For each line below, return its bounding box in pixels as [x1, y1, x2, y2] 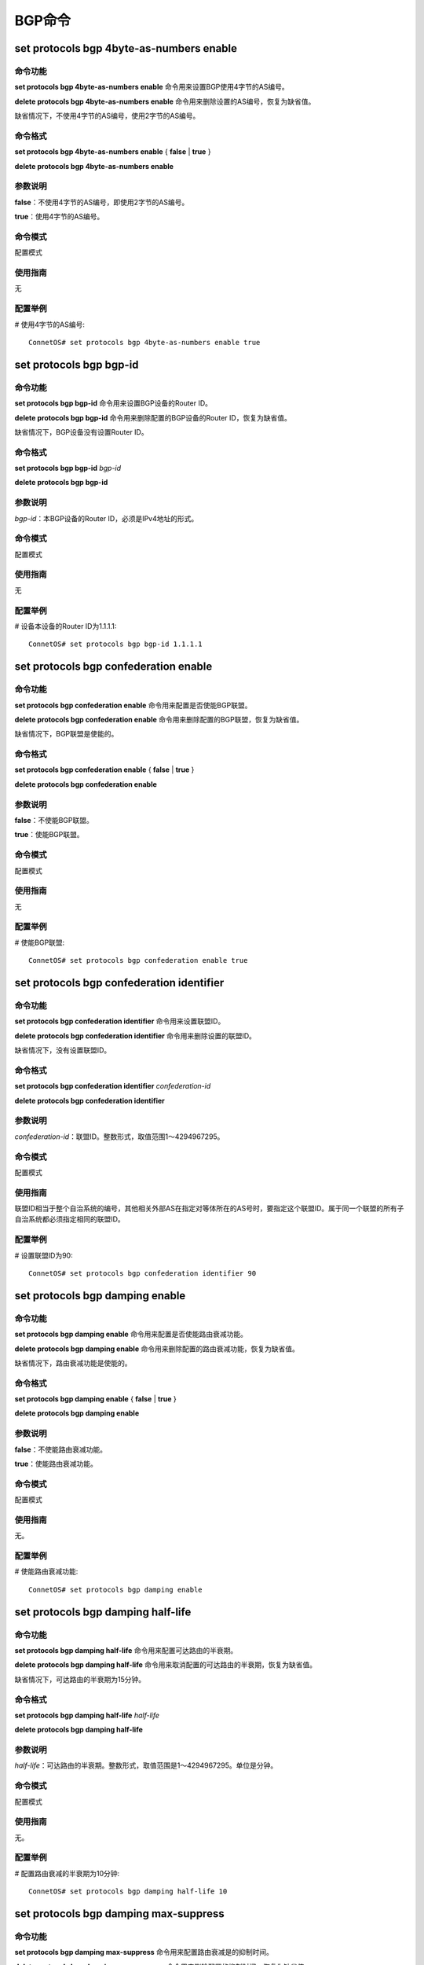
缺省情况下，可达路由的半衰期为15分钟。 [14, 1674, 145, 1684]
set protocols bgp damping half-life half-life [14, 1710, 160, 1720]
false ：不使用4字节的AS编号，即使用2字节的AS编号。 [14, 197, 189, 207]
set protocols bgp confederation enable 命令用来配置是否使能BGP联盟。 [14, 700, 252, 710]
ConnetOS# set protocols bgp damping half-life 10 [28, 1887, 228, 1896]
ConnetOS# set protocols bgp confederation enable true [28, 956, 248, 965]
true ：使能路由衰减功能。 [14, 1459, 97, 1469]
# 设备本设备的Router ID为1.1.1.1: [14, 622, 117, 630]
